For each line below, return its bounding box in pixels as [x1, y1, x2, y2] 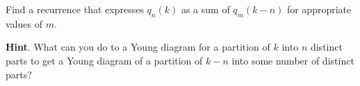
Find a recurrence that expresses [6, 2, 144, 16]
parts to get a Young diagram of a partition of [6, 53, 203, 67]
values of [6, 16, 42, 31]
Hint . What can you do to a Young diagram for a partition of [6, 40, 270, 54]
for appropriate [286, 2, 352, 16]
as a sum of [181, 2, 230, 16]
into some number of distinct [231, 53, 354, 67]
